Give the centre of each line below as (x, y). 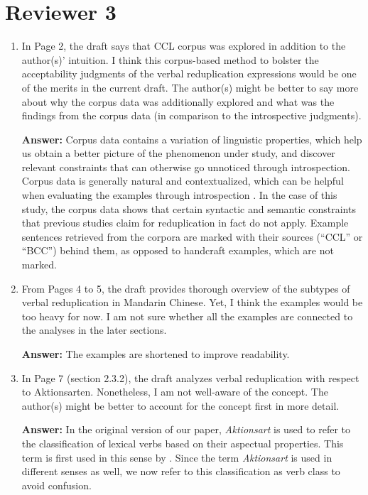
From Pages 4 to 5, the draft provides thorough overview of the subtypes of (186, 288)
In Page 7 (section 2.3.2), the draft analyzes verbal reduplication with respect (190, 377)
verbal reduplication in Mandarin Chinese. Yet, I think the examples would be (192, 302)
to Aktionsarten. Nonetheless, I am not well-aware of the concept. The (175, 392)
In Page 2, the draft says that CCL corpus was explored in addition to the (184, 46)
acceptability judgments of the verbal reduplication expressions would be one (189, 74)
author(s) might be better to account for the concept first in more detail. (180, 405)
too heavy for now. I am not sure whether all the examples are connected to (187, 316)
